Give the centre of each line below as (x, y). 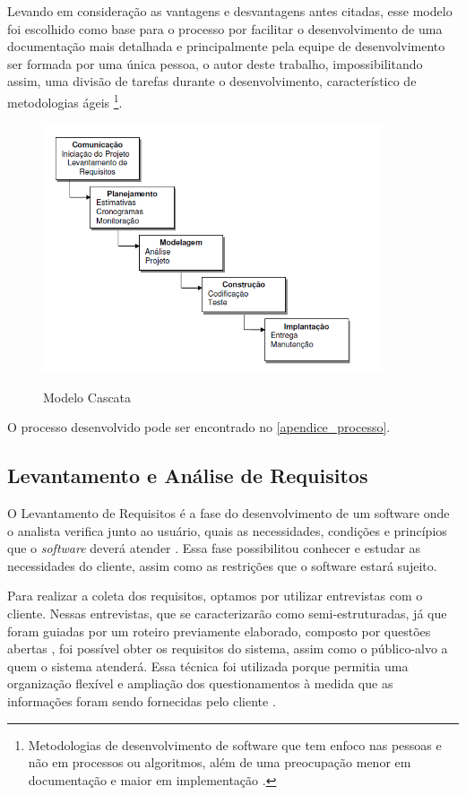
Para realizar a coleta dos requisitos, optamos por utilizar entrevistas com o (215, 596)
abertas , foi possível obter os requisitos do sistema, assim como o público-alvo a (228, 648)
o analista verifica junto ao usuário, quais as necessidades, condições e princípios (227, 530)
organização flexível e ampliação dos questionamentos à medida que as (200, 683)
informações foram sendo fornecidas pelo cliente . (142, 700)
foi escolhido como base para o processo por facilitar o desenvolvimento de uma (225, 28)
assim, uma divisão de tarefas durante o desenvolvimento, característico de (212, 81)
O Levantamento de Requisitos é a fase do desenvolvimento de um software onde (229, 513)
